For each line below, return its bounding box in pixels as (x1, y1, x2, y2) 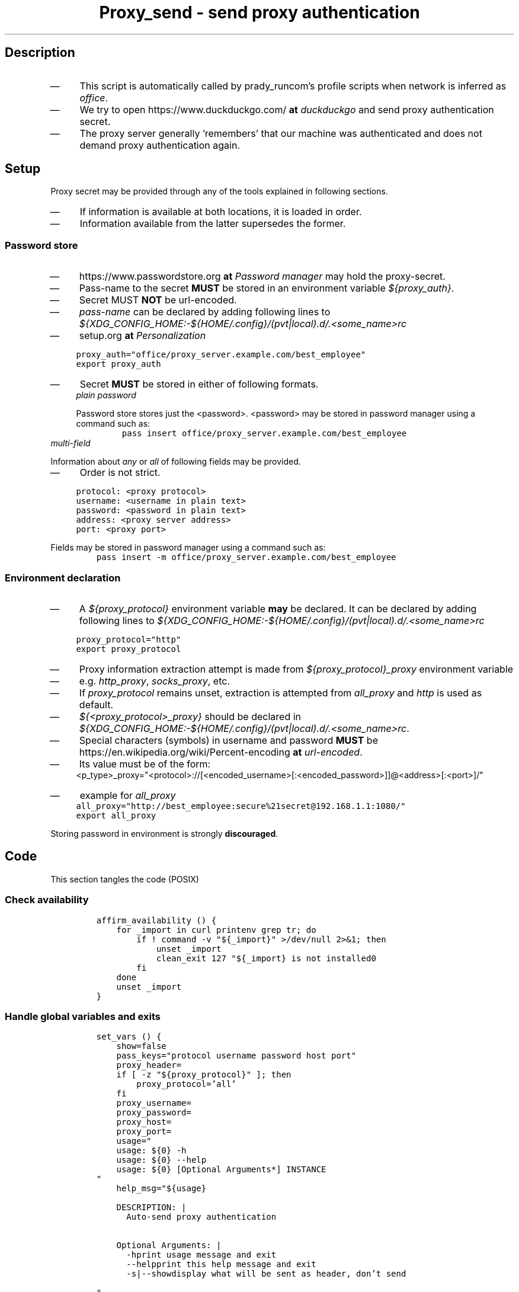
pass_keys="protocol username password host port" (116, 1051, 357, 1061)
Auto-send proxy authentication (126, 1212, 277, 1222)
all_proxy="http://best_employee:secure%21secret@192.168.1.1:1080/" (76, 801, 406, 811)
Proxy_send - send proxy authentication (99, 2, 420, 23)
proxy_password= (116, 1108, 191, 1118)
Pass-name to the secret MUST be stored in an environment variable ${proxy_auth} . (79, 282, 454, 295)
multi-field (50, 438, 91, 449)
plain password (76, 390, 136, 401)
